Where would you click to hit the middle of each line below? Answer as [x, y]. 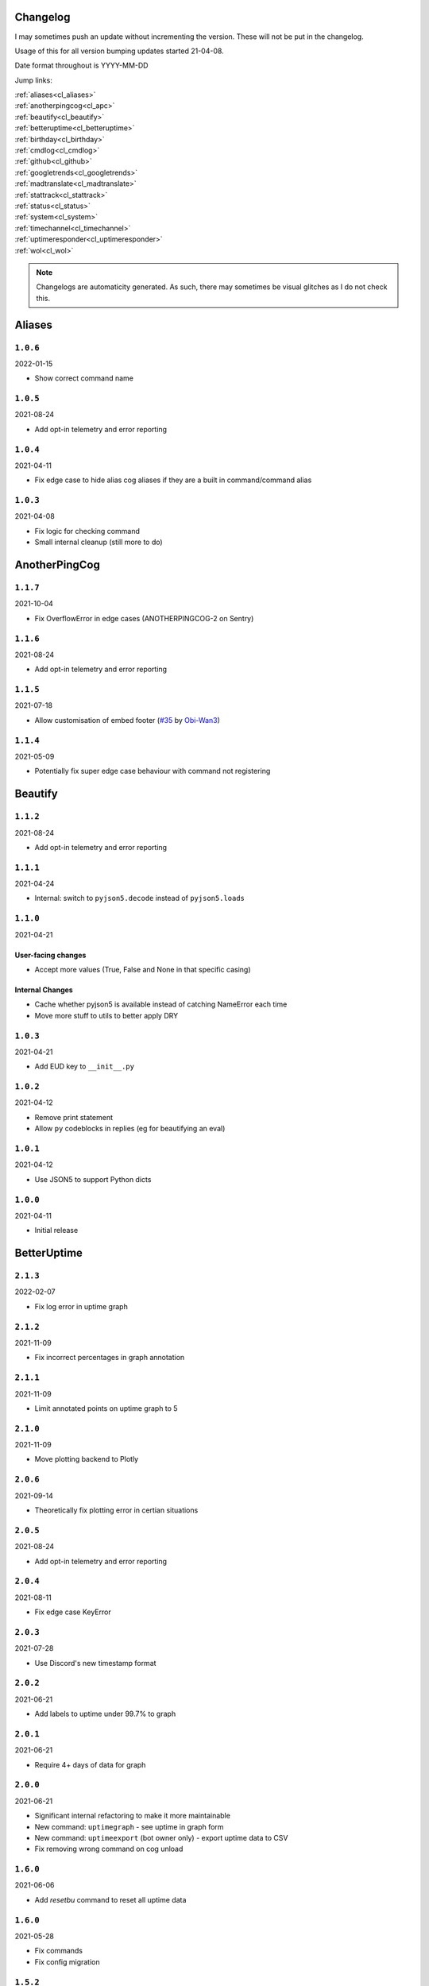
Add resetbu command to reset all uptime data [110, 1899]
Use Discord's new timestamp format [95, 1663]
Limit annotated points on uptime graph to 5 [106, 1408]
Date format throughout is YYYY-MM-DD [81, 66]
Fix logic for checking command [87, 531]
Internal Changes [44, 990]
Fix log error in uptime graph [81, 1306]
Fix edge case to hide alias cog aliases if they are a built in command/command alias [173, 480]
